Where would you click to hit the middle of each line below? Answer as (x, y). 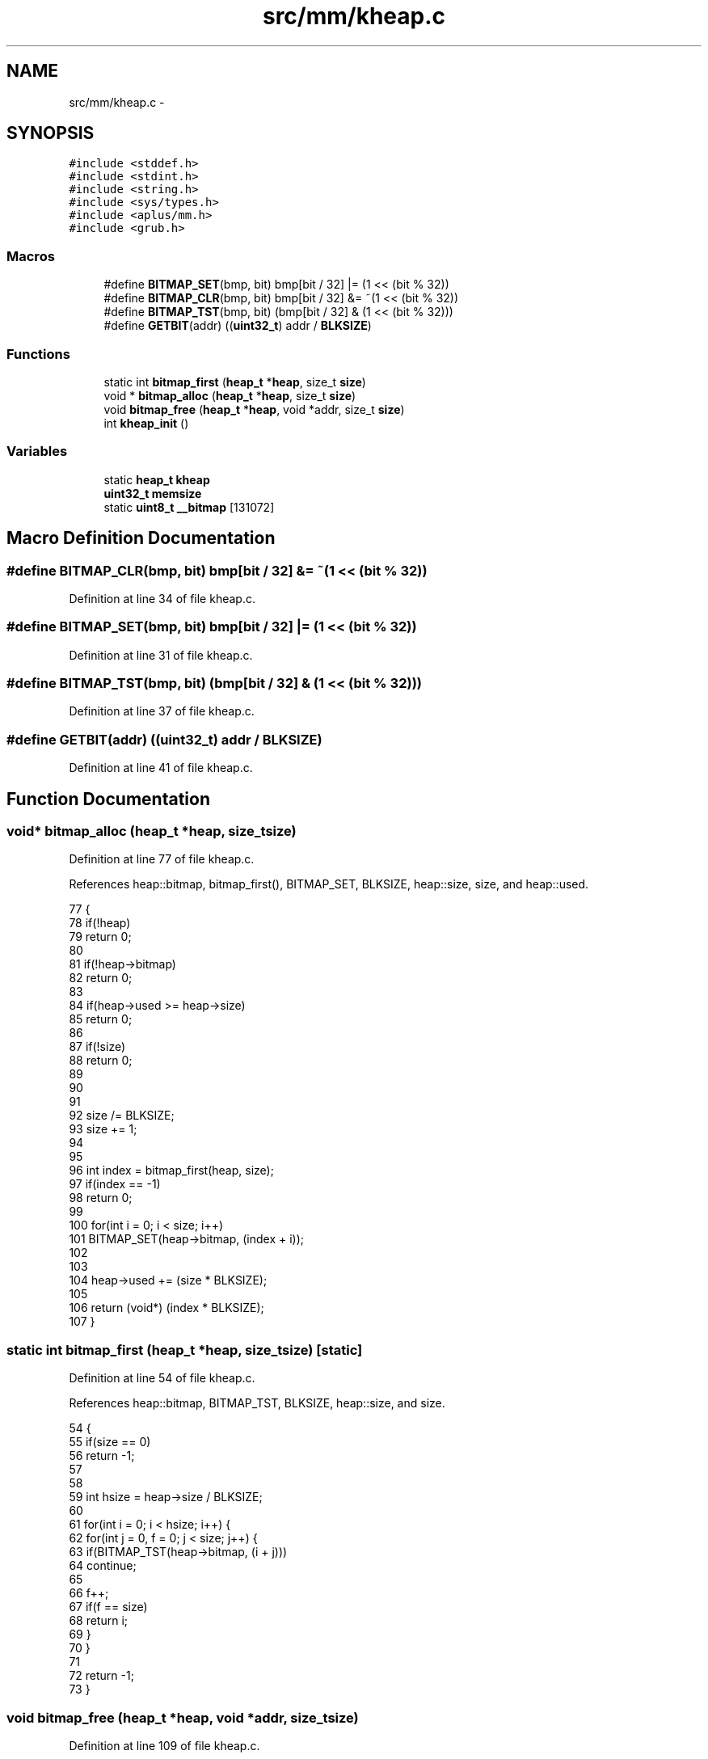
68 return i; (99, 1621)
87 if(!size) (97, 1047)
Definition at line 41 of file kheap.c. (161, 768)
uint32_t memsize (153, 493)
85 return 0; (101, 1019)
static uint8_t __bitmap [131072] (189, 507)
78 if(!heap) (100, 923)
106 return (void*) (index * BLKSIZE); (166, 1308)
